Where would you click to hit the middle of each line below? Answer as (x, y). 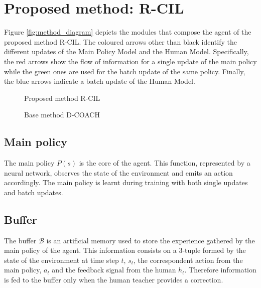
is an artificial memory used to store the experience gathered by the (151, 240)
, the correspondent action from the (188, 260)
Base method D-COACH (62, 115)
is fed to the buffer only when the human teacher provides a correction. (114, 280)
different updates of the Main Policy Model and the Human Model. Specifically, (126, 51)
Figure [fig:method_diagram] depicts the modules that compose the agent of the (128, 32)
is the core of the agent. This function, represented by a (165, 163)
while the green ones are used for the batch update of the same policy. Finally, (125, 71)
